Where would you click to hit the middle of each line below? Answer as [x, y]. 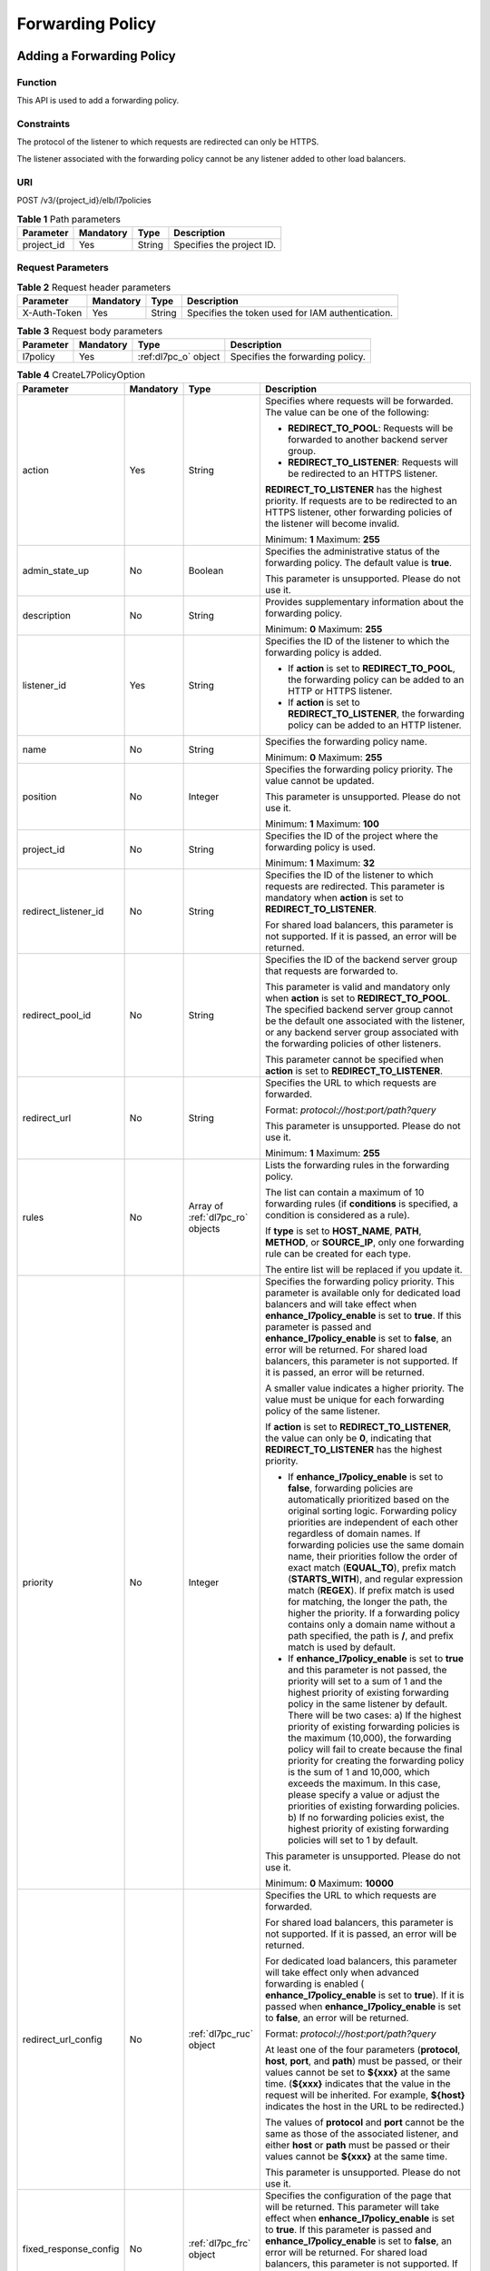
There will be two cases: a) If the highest [374, 1715]
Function [37, 82]
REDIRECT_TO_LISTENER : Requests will [372, 461]
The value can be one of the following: [347, 412]
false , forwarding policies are [350, 1488]
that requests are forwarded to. [331, 970]
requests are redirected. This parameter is [354, 886]
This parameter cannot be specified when [354, 1059]
